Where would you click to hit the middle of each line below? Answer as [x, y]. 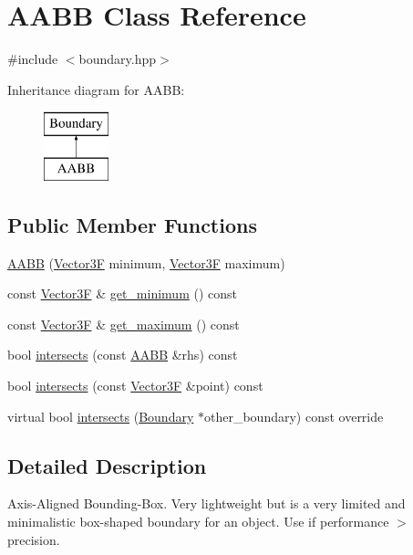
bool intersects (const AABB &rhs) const [123, 355]
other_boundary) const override [294, 416]
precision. [34, 539]
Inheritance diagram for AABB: [96, 89]
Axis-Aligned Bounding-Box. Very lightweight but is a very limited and [206, 503]
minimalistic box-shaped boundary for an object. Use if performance [198, 522]
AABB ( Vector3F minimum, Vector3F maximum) [146, 262]
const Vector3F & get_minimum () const [122, 293]
